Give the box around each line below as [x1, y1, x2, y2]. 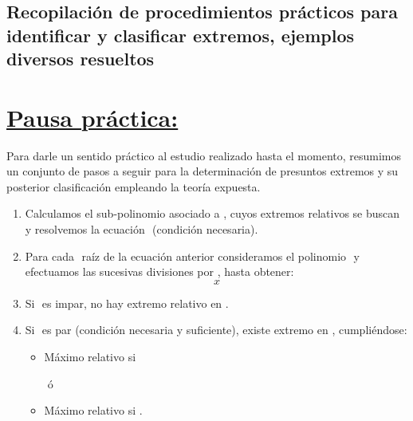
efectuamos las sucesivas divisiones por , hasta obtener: [25, 263, 294, 280]
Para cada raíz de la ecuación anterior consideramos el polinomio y [25, 247, 360, 264]
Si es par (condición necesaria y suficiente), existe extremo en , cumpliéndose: [25, 321, 407, 338]
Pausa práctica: [6, 100, 179, 133]
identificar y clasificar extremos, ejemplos [6, 22, 355, 47]
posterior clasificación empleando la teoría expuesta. [6, 178, 261, 195]
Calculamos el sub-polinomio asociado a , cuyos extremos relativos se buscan [25, 205, 400, 222]
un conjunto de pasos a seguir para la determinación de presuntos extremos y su [6, 163, 399, 179]
